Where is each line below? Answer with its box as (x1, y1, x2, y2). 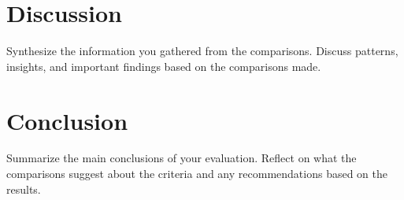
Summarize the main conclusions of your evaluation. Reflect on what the (6, 150, 357, 166)
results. (6, 180, 41, 197)
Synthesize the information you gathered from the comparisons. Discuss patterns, (6, 43, 398, 59)
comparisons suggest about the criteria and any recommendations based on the (6, 165, 387, 182)
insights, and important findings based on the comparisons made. (6, 57, 321, 74)
